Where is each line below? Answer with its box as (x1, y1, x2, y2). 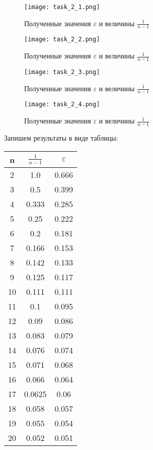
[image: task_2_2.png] (24, 36, 100, 43)
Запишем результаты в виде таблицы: (4, 132, 118, 143)
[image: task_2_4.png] (24, 101, 100, 108)
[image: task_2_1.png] (24, 4, 100, 11)
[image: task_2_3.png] (24, 68, 100, 76)
